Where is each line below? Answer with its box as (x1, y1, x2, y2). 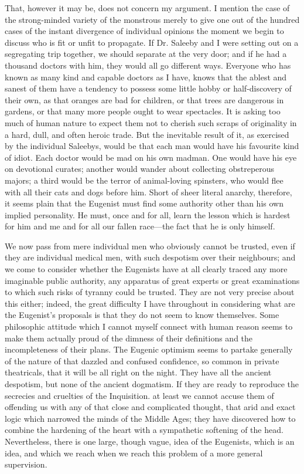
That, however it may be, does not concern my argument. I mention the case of (5, 2, 290, 13)
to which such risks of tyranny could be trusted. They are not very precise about (5, 286, 295, 298)
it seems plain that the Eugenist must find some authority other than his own (5, 197, 283, 209)
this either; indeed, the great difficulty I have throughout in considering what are (5, 297, 295, 309)
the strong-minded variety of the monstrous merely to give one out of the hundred (5, 13, 300, 25)
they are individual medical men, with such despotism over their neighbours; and (5, 251, 296, 263)
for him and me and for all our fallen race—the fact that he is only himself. (5, 220, 275, 232)
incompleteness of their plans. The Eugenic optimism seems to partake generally (5, 343, 293, 355)
